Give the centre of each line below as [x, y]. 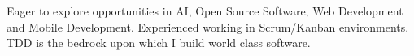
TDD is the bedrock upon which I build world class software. [159, 43]
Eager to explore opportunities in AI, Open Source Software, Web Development [205, 11]
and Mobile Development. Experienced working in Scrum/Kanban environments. [208, 26]
